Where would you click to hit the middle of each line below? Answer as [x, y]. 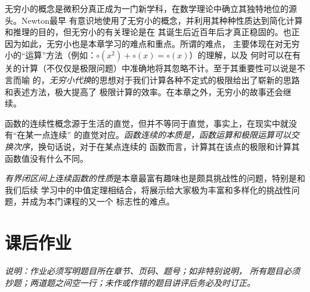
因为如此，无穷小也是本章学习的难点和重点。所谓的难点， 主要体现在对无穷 [152, 43]
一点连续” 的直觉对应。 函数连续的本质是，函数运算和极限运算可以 [162, 135]
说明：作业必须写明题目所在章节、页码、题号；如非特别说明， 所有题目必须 [153, 271]
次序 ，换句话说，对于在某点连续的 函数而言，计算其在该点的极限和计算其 [156, 146]
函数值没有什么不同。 [46, 158]
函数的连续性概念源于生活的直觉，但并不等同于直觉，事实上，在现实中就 [147, 123]
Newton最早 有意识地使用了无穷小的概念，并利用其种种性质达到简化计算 [162, 20]
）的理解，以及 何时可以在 [241, 55]
